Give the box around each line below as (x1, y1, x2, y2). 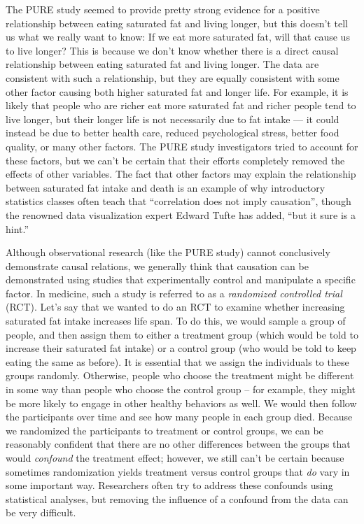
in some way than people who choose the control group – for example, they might (6, 382, 356, 397)
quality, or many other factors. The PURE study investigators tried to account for (6, 139, 358, 153)
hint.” (6, 221, 29, 236)
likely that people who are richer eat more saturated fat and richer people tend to (6, 98, 356, 113)
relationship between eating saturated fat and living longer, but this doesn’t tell (6, 15, 348, 30)
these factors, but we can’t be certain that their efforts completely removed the (6, 153, 345, 167)
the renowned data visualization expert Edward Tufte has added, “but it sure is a (6, 207, 356, 222)
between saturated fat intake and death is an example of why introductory (6, 180, 325, 194)
